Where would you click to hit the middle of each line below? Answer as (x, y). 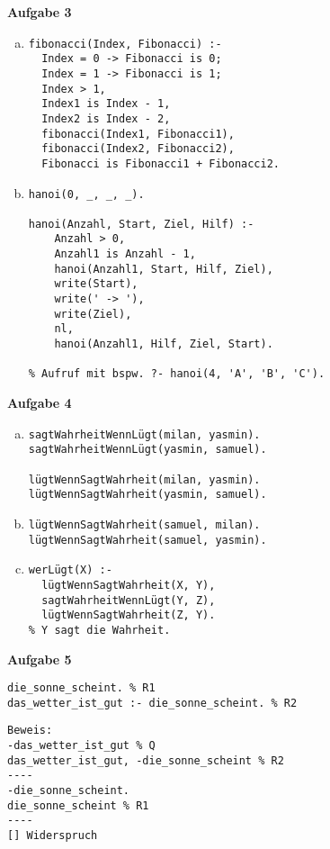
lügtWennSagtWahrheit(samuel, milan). (144, 524)
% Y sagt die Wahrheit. (99, 630)
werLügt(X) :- (70, 570)
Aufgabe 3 (40, 12)
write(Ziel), (93, 314)
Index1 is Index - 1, (106, 104)
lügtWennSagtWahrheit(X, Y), (129, 585)
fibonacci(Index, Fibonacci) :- (125, 44)
